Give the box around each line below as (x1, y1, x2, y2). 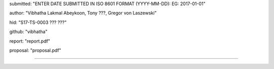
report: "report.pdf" (9, 38, 50, 44)
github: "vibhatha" (9, 28, 48, 35)
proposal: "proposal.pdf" (9, 47, 61, 53)
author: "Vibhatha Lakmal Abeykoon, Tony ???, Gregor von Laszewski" (9, 10, 157, 16)
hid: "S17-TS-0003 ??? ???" (9, 19, 67, 25)
